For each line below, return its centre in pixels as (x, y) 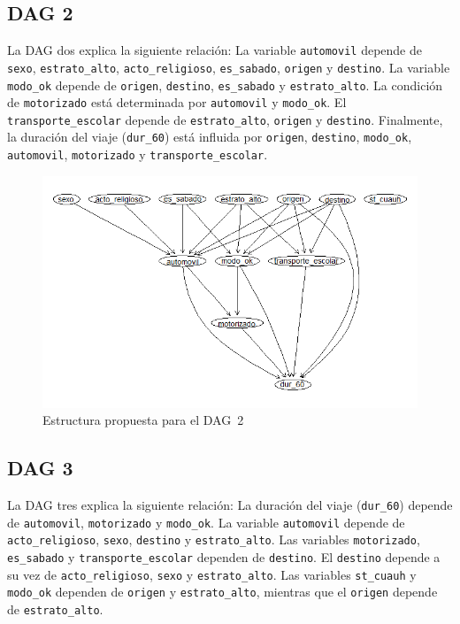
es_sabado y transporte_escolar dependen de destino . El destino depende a (224, 557)
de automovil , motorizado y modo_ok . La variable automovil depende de (206, 522)
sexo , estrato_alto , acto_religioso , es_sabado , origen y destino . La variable (229, 67)
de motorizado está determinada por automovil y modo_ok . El (177, 102)
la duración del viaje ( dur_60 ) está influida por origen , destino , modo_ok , (210, 137)
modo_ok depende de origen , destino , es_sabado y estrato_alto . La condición (225, 85)
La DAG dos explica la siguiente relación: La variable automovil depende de (215, 50)
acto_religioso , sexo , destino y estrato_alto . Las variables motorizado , (214, 539)
